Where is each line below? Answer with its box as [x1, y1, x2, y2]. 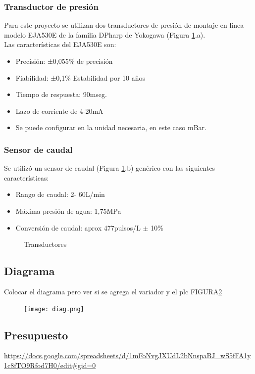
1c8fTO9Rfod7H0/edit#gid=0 [4, 360, 96, 370]
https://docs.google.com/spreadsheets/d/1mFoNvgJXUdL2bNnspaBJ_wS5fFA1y [4, 350, 251, 361]
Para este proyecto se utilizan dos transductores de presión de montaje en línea [4, 20, 244, 30]
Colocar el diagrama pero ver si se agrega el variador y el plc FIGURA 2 [4, 286, 222, 296]
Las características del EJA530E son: [4, 39, 116, 49]
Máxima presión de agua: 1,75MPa [15, 205, 121, 216]
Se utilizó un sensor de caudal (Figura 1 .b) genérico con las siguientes [4, 163, 215, 173]
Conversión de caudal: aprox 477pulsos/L [15, 222, 141, 233]
